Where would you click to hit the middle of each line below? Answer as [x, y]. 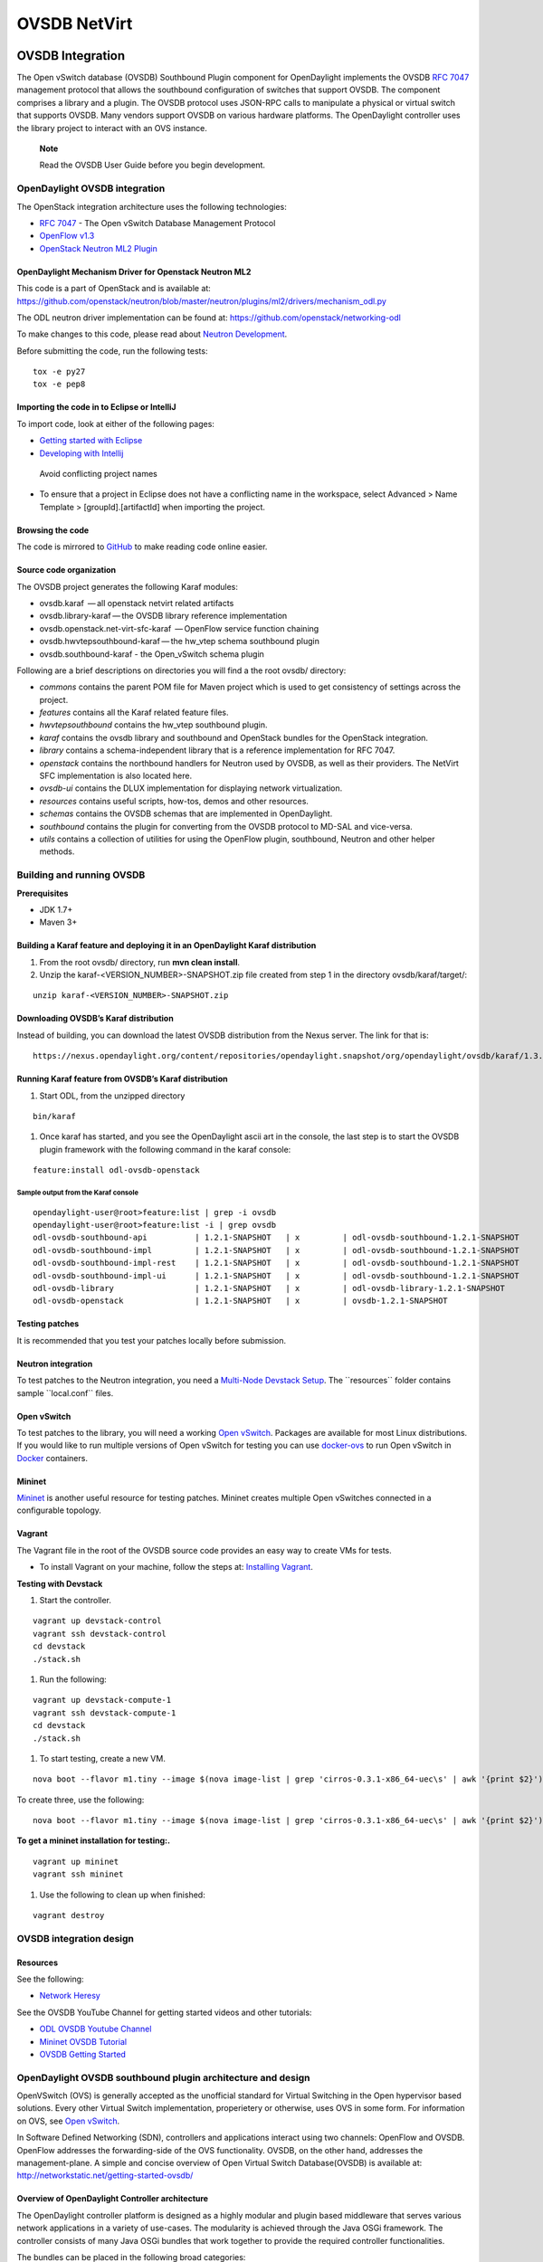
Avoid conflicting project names [99, 474]
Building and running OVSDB [81, 875]
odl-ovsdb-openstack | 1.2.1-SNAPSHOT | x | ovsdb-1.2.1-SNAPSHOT [240, 1301]
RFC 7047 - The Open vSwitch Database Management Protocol [157, 223]
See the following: [51, 1979]
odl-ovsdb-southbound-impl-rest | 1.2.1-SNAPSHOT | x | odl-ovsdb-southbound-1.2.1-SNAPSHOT [276, 1263]
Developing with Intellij [81, 453]
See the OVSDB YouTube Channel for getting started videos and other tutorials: [164, 2012]
